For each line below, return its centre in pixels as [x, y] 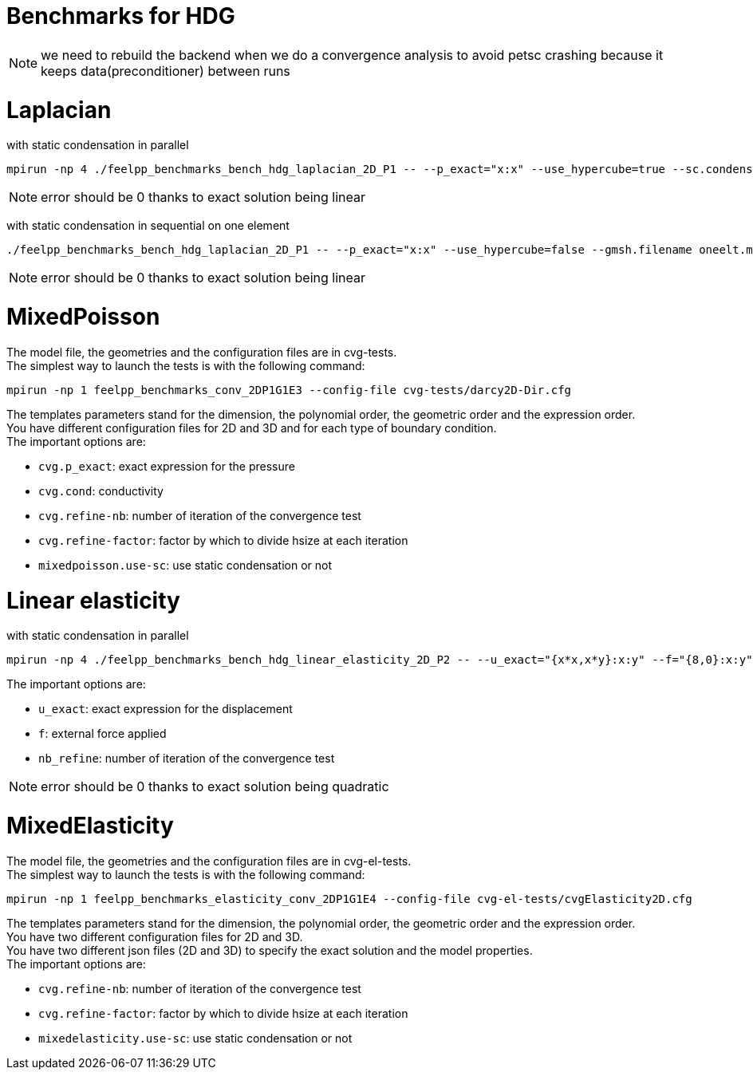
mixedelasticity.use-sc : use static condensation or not [195, 1038]
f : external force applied [103, 734]
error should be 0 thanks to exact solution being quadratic [215, 787]
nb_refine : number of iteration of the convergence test [187, 759]
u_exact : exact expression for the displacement [166, 709]
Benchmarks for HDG [121, 16]
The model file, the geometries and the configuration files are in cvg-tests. [202, 352]
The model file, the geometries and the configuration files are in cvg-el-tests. [209, 861]
